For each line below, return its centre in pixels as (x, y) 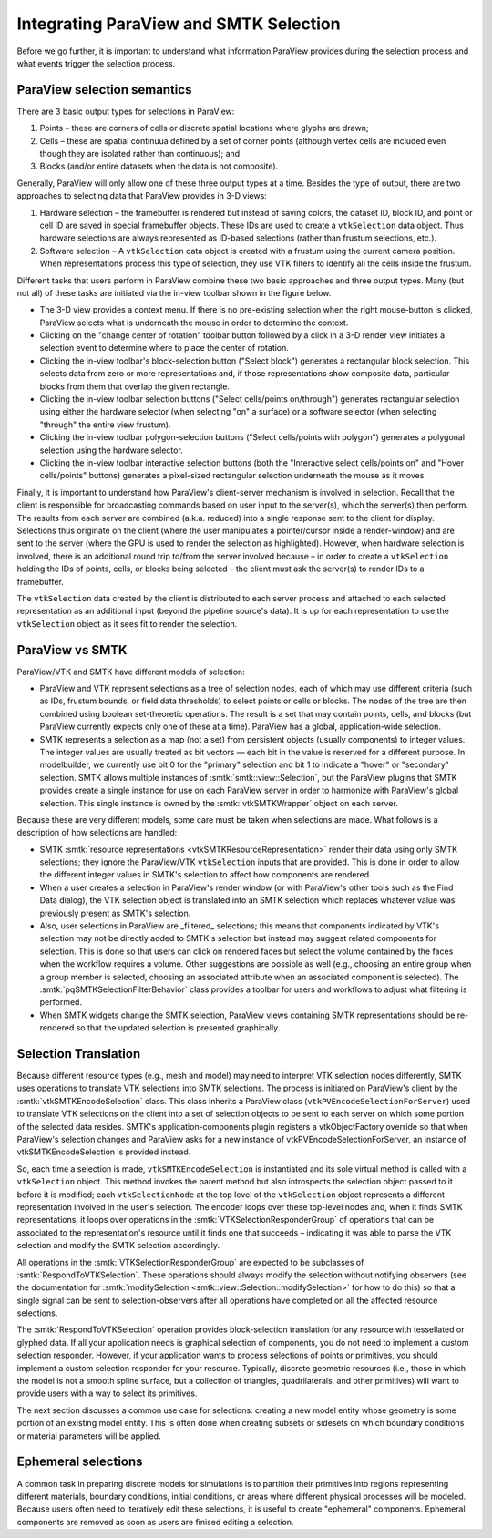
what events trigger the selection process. (96, 63)
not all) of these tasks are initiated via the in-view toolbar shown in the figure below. (174, 292)
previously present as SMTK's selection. (115, 913)
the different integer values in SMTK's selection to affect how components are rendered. (206, 875)
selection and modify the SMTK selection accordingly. (118, 1246)
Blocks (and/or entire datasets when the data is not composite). (159, 166)
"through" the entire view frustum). (105, 425)
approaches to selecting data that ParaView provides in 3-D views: (142, 196)
